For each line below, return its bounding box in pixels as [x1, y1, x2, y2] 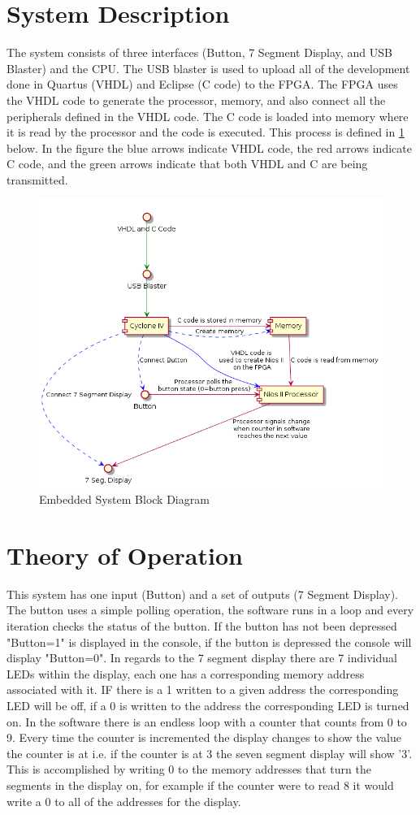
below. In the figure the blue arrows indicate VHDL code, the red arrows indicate [6, 139, 412, 156]
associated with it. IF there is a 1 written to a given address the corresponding [6, 681, 399, 698]
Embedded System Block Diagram [39, 491, 210, 508]
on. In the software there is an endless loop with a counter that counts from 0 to [6, 713, 407, 730]
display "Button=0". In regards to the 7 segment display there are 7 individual [6, 649, 397, 666]
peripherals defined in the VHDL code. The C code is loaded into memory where [6, 107, 409, 124]
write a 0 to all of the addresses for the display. [6, 792, 241, 809]
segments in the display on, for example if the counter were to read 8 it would [6, 777, 394, 793]
